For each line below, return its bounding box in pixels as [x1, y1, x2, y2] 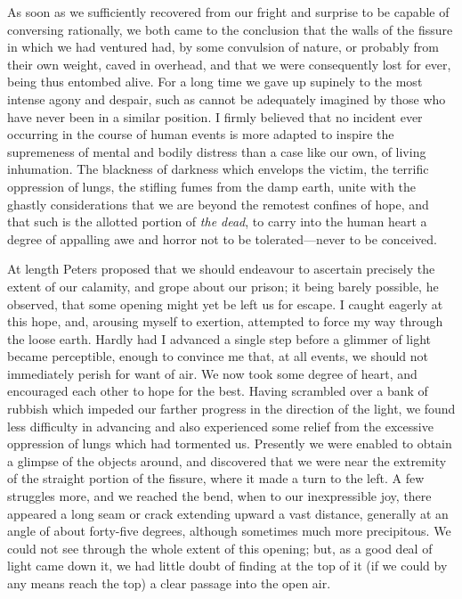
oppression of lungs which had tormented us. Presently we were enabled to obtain [7, 434, 452, 453]
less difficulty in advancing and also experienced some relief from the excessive [7, 416, 434, 435]
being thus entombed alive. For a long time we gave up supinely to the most [7, 72, 423, 91]
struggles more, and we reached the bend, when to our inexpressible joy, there [7, 487, 432, 505]
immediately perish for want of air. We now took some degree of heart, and [7, 364, 417, 382]
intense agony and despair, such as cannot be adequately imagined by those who [7, 89, 446, 108]
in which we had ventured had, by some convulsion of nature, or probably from [7, 37, 439, 56]
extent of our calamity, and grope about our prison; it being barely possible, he [7, 276, 439, 295]
